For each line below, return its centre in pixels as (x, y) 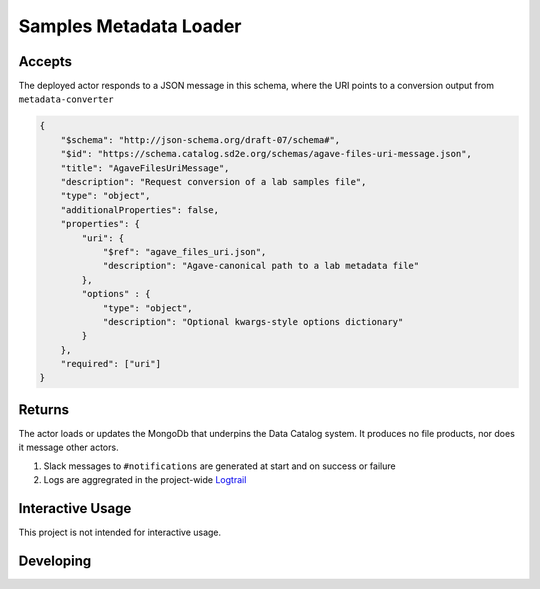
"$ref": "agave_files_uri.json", (184, 251)
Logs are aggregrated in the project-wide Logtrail (145, 480)
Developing (55, 560)
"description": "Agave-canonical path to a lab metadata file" (261, 266)
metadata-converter (66, 99)
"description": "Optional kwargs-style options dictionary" (253, 321)
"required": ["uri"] (111, 364)
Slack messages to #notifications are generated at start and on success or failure (219, 466)
